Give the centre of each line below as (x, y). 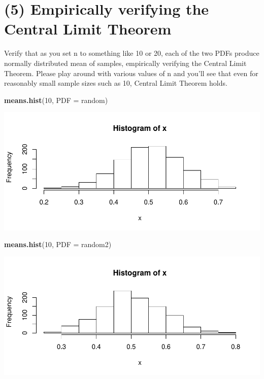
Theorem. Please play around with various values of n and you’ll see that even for (131, 73)
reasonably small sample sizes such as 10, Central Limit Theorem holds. (116, 83)
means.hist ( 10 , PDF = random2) (58, 244)
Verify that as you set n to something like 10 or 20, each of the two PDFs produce (132, 53)
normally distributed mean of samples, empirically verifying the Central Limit (125, 63)
